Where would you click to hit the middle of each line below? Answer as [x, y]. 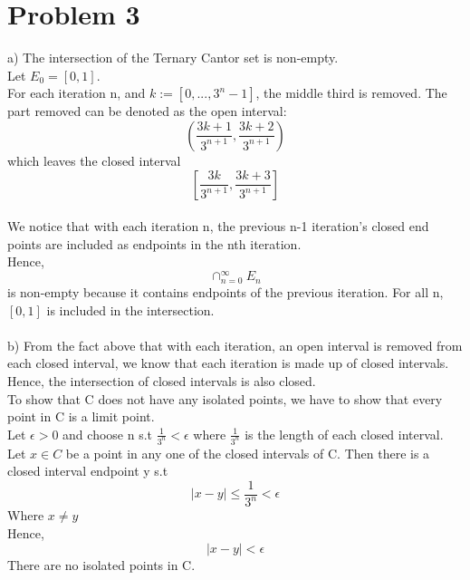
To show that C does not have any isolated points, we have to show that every [225, 398]
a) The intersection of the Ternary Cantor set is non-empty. [173, 58]
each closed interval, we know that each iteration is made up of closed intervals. [228, 363]
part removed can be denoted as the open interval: [147, 111]
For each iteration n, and [77, 93]
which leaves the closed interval [94, 160]
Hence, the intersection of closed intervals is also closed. [162, 381]
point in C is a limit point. [81, 416]
